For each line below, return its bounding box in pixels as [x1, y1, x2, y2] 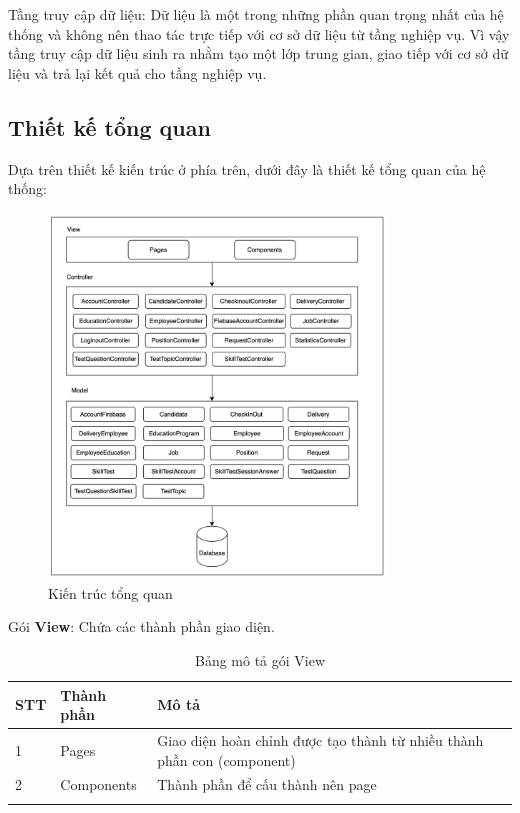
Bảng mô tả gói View [194, 649, 326, 670]
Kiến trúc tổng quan [48, 582, 173, 603]
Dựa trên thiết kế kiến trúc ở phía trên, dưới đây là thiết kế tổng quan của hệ [8, 158, 486, 179]
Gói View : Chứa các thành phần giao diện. [8, 616, 275, 637]
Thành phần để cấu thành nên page [157, 774, 377, 795]
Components [60, 774, 137, 795]
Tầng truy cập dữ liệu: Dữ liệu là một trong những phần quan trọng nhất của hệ [8, 4, 504, 24]
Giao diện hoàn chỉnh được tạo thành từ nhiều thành [157, 729, 484, 750]
